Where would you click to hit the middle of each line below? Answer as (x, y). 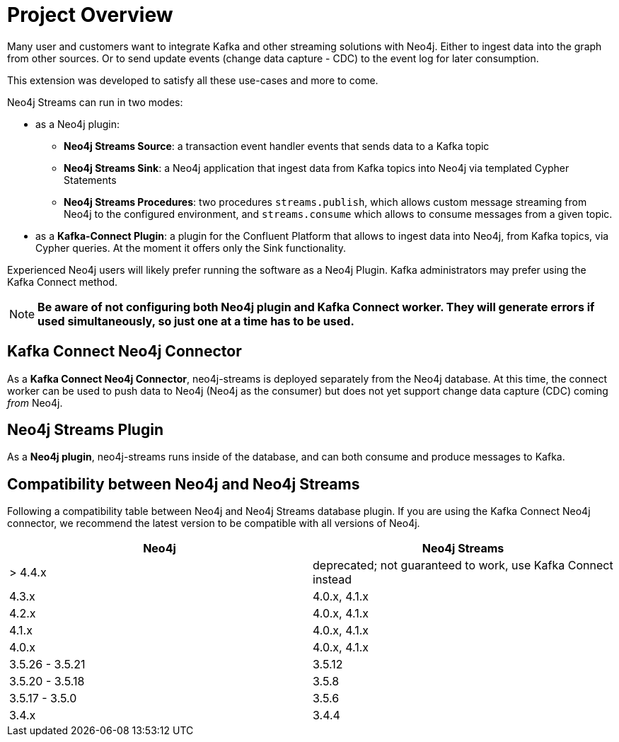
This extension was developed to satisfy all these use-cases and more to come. (193, 80)
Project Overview (90, 15)
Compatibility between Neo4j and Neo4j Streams (184, 484)
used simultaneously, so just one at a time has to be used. (196, 321)
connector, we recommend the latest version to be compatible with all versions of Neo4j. (214, 523)
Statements (90, 180)
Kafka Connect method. (63, 282)
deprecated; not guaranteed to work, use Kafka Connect (463, 566)
